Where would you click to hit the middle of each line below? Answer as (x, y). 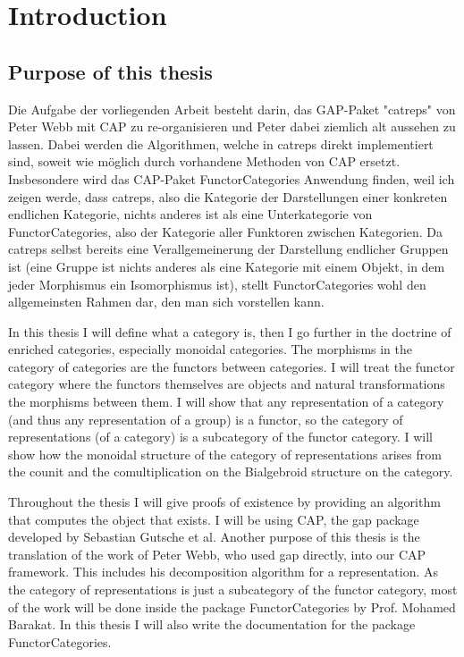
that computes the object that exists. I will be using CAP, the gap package (214, 519)
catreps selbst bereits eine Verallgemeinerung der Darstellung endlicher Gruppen (228, 249)
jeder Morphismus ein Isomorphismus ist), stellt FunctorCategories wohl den (217, 284)
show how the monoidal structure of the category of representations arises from (225, 454)
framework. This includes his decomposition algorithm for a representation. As (223, 572)
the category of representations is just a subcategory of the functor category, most (233, 590)
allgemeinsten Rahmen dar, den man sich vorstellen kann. (166, 302)
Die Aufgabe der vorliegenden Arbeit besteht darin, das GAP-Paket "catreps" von (232, 109)
